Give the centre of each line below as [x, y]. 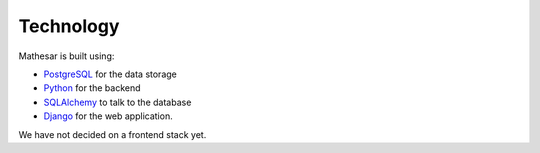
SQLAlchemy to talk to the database [117, 102]
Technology [69, 26]
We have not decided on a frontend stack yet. [112, 134]
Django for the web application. [108, 116]
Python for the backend [92, 88]
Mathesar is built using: [66, 56]
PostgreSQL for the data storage [110, 74]
